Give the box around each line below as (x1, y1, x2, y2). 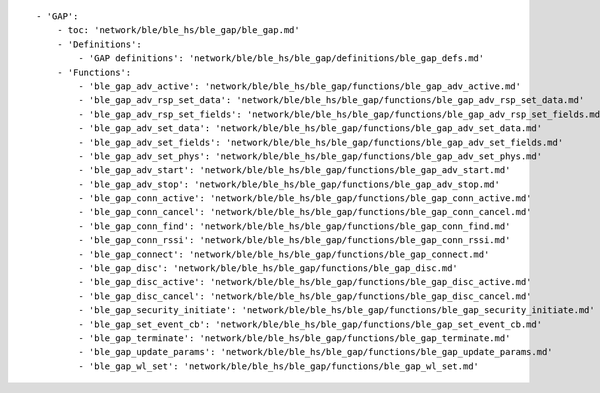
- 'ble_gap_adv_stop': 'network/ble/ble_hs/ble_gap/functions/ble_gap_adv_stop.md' (78, 178, 500, 190)
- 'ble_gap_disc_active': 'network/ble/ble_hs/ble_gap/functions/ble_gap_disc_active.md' (78, 276, 532, 288)
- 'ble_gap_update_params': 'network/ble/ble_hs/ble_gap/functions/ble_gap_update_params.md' (78, 346, 554, 358)
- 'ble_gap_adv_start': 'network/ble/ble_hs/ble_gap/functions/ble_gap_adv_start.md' (78, 165, 511, 176)
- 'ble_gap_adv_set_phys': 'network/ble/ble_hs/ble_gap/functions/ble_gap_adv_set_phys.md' (78, 150, 543, 162)
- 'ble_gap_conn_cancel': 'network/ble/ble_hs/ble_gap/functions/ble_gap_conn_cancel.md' (78, 206, 532, 218)
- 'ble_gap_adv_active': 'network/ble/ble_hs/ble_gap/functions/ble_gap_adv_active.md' (78, 80, 522, 92)
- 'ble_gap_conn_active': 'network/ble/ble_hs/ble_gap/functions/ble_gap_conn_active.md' (78, 193, 532, 204)
